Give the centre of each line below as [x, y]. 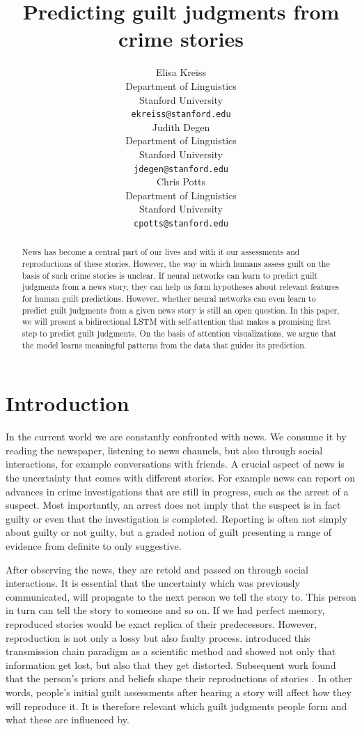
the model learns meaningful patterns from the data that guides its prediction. [164, 345]
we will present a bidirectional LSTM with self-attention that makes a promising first [176, 322]
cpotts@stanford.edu [181, 223]
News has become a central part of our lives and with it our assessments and [161, 252]
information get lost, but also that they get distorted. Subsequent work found [171, 664]
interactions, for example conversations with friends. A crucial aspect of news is [175, 464]
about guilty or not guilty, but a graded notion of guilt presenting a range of [169, 532]
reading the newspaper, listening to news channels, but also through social [164, 450]
